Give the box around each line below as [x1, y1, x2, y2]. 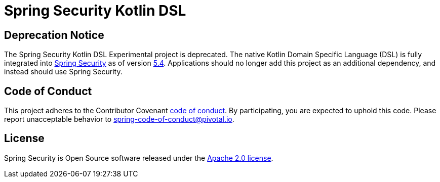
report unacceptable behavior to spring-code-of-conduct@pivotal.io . [4, 115, 234, 124]
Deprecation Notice [4, 28, 104, 41]
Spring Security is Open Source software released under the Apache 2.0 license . [4, 153, 273, 162]
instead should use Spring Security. [4, 67, 123, 76]
